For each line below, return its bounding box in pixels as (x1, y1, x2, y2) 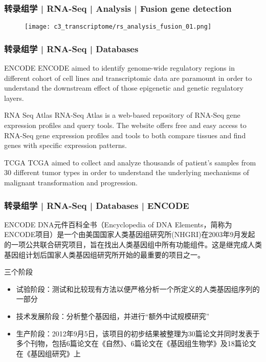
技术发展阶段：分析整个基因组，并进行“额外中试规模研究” (16, 311, 210, 321)
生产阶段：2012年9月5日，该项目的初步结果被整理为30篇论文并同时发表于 (16, 328, 260, 338)
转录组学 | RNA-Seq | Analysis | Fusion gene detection (4, 2, 232, 14)
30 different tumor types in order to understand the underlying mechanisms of (4, 167, 249, 178)
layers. (4, 92, 24, 103)
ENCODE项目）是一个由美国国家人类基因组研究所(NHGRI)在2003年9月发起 (4, 229, 255, 240)
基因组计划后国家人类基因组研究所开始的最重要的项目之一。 (4, 249, 205, 260)
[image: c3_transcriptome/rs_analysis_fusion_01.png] (25, 23, 212, 31)
